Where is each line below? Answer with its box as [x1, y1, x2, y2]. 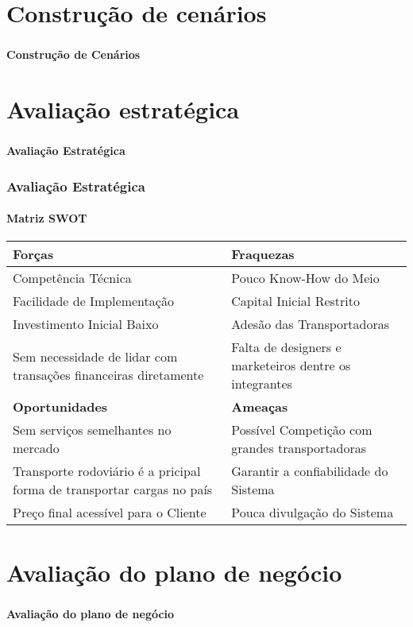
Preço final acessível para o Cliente [13, 503, 206, 522]
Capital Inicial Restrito [231, 292, 360, 311]
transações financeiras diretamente [13, 365, 204, 384]
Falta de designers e [231, 338, 342, 357]
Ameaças [231, 397, 288, 416]
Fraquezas [231, 245, 295, 264]
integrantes [231, 374, 292, 393]
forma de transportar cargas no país [13, 480, 213, 499]
